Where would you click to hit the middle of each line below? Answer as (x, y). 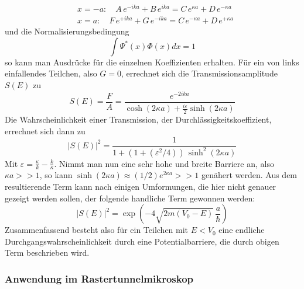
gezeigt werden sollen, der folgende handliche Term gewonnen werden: (130, 198)
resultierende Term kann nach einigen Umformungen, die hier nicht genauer (141, 186)
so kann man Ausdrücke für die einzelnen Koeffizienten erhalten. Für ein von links (152, 62)
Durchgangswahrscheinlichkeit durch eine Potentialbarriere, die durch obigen (142, 241)
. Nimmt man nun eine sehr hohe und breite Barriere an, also (164, 163)
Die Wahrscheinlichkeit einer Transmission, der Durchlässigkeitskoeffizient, (138, 119)
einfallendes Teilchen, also (51, 73)
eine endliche (242, 230)
